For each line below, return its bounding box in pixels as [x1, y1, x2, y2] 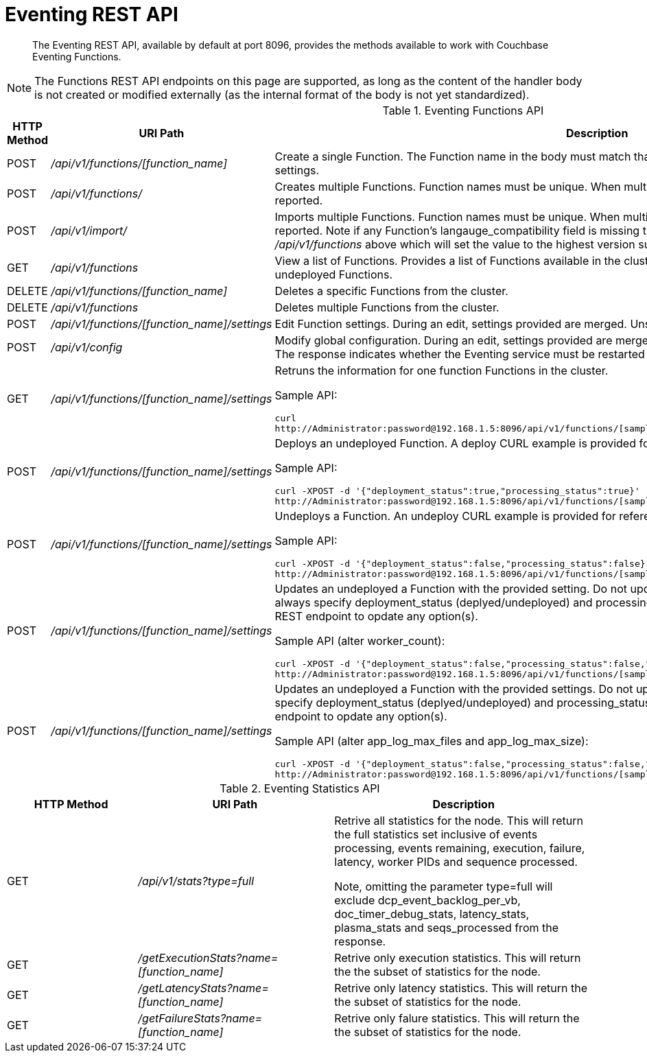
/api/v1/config [51, 340, 123, 354]
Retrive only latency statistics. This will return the [334, 980, 587, 995]
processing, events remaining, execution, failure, [334, 840, 585, 855]
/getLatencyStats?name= [138, 980, 269, 995]
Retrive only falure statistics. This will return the [334, 1011, 580, 1025]
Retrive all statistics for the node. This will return [334, 813, 583, 827]
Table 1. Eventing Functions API [382, 103, 544, 117]
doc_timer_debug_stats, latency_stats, [334, 906, 530, 921]
